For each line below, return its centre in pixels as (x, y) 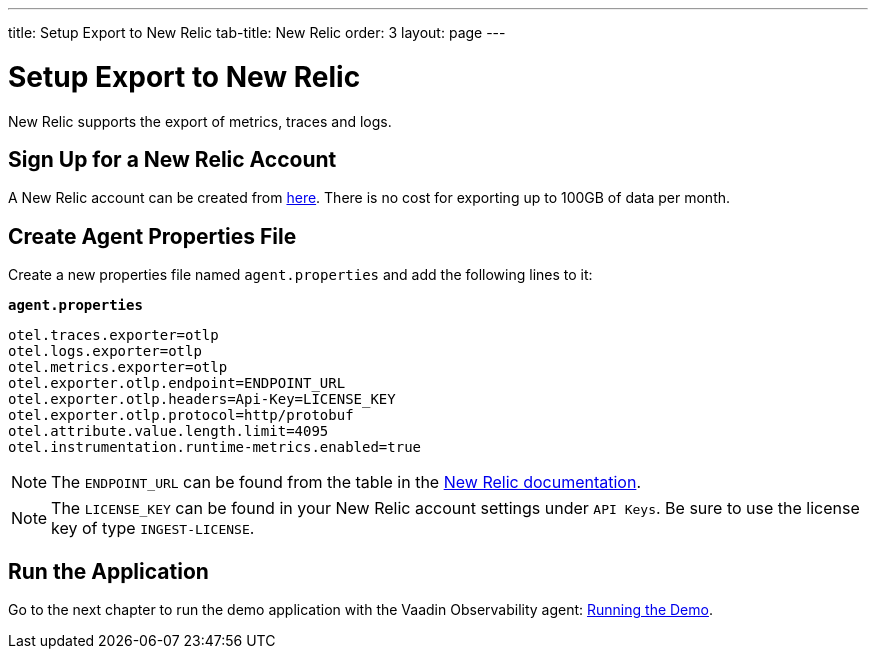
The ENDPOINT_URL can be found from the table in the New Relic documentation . (346, 482)
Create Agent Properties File (152, 236)
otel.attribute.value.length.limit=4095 (168, 431)
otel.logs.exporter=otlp (105, 351)
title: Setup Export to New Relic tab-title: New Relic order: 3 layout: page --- (257, 32)
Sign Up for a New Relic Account (172, 159)
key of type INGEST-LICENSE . (153, 528)
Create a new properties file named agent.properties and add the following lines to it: (300, 275)
